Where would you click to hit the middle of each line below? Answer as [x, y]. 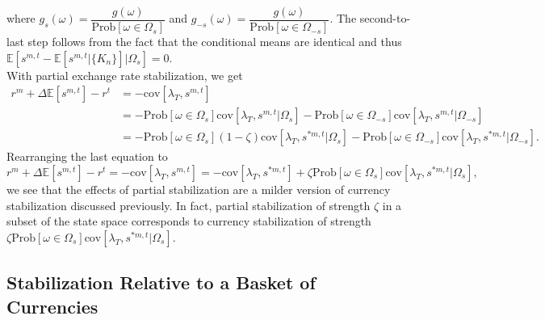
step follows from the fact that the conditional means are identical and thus [215, 42]
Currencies [52, 306]
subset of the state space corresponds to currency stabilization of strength [189, 221]
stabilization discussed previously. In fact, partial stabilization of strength [189, 205]
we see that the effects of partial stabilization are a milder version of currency [199, 189]
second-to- [385, 18]
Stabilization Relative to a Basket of [161, 282]
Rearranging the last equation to [87, 156]
